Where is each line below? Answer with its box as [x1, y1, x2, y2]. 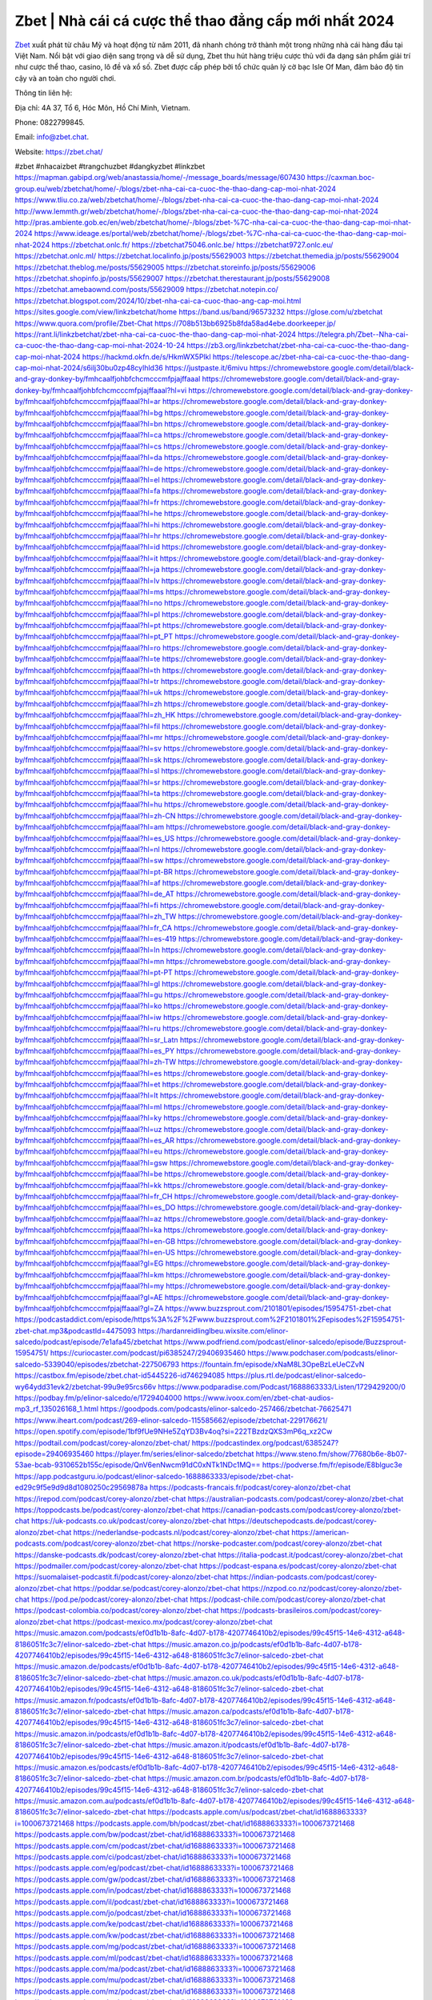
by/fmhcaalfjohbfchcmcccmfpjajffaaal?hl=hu [14, 800, 163, 810]
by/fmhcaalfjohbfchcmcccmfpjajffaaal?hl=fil [14, 721, 160, 731]
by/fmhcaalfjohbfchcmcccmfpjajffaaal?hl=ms [14, 586, 164, 596]
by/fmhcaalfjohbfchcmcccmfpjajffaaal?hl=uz [14, 1124, 162, 1134]
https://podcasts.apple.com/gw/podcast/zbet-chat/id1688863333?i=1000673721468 [14, 1874, 296, 1884]
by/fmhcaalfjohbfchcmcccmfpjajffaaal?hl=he [14, 509, 163, 518]
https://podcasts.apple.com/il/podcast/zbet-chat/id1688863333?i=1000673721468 [14, 1897, 290, 1906]
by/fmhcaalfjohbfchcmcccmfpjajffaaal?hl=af [14, 878, 161, 888]
